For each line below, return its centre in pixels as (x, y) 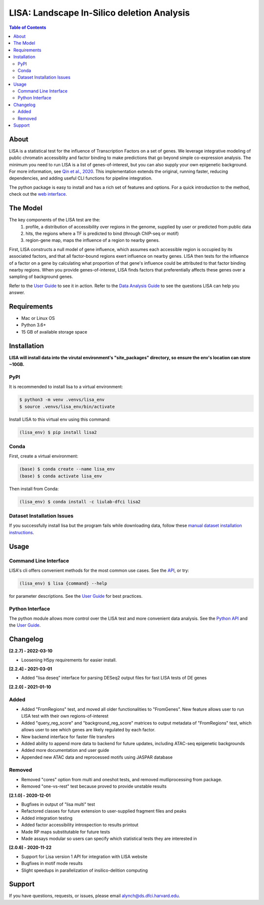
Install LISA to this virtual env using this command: (60, 419)
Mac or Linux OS (38, 318)
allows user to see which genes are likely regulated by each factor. (88, 730)
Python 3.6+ (34, 325)
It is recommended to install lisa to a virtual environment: (66, 387)
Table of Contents (28, 27)
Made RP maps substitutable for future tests (66, 832)
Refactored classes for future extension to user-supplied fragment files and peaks (104, 811)
